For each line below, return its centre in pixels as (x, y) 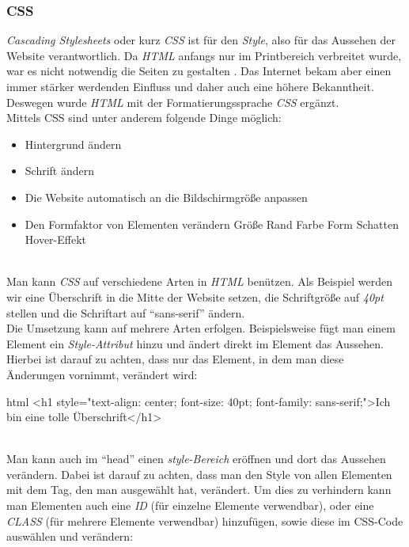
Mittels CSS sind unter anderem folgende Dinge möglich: (144, 118)
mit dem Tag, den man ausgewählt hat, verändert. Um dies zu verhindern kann (199, 490)
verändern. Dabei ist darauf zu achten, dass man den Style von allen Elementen (199, 474)
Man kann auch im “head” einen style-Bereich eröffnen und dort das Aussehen (196, 459)
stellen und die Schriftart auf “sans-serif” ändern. (126, 312)
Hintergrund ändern (73, 144)
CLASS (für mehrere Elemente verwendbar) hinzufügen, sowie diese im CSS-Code (205, 520)
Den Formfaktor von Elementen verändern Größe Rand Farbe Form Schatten (212, 224)
